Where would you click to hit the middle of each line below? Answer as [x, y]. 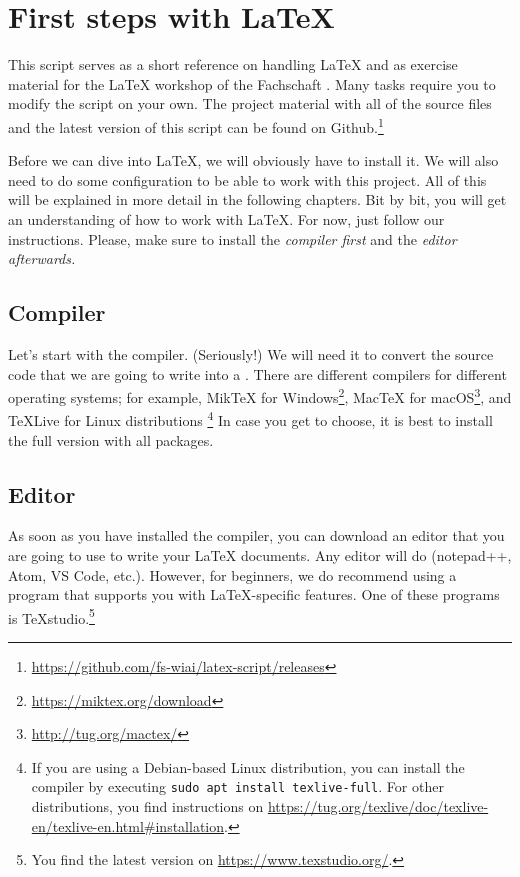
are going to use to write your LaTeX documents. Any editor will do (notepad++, [260, 555]
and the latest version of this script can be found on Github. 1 [196, 125]
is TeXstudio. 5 [51, 616]
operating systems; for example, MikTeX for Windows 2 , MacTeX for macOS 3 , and [260, 395]
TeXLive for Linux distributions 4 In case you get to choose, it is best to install [250, 419]
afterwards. [42, 258]
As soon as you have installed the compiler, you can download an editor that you [256, 535]
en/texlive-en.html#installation [128, 825]
